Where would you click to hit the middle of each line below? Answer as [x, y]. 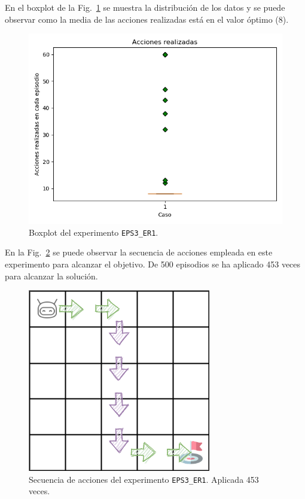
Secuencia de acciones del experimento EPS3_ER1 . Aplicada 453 [144, 479]
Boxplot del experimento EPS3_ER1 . [94, 232]
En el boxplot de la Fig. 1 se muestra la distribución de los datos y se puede [145, 7]
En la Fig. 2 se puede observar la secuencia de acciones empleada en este [139, 252]
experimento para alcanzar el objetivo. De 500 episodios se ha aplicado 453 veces [153, 264]
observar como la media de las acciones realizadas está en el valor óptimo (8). [147, 19]
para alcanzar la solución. [51, 276]
